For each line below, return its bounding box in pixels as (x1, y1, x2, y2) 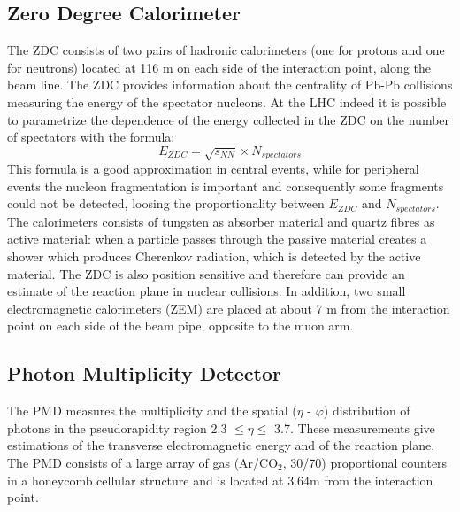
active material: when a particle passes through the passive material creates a (7, 229, 427, 248)
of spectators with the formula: (7, 128, 175, 146)
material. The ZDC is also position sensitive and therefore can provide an (7, 264, 405, 283)
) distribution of (323, 401, 410, 420)
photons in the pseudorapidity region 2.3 (7, 418, 227, 437)
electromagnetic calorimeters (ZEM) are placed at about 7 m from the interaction (7, 299, 450, 317)
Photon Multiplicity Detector (7, 360, 282, 387)
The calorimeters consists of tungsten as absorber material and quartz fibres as (7, 212, 435, 230)
